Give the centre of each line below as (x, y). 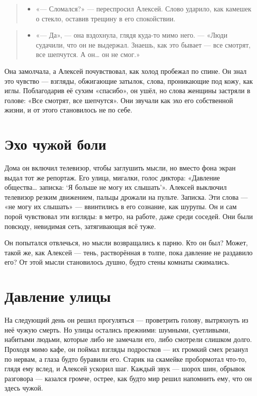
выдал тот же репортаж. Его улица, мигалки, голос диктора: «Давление (112, 177)
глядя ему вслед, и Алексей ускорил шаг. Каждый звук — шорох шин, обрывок (125, 368)
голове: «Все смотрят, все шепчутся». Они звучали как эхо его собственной (119, 100)
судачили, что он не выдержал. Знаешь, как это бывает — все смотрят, (143, 44)
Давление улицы (58, 296)
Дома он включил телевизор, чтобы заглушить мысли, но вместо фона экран (120, 168)
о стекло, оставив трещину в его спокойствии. (106, 18)
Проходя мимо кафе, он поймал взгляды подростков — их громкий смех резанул (126, 349)
